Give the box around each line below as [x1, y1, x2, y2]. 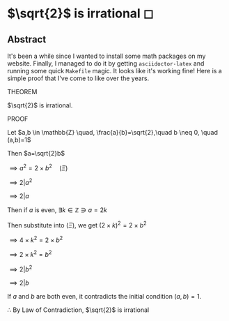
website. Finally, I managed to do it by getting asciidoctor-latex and [7, 59, 205, 68]
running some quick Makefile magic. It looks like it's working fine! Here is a [7, 67, 223, 75]
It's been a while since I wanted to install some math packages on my [7, 52, 206, 60]
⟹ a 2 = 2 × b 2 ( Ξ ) [9, 163, 68, 172]
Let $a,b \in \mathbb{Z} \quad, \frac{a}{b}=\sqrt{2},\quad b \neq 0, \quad [7, 128, 218, 136]
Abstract [7, 33, 47, 45]
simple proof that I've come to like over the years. [7, 74, 150, 82]
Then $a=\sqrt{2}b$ [7, 149, 65, 157]
